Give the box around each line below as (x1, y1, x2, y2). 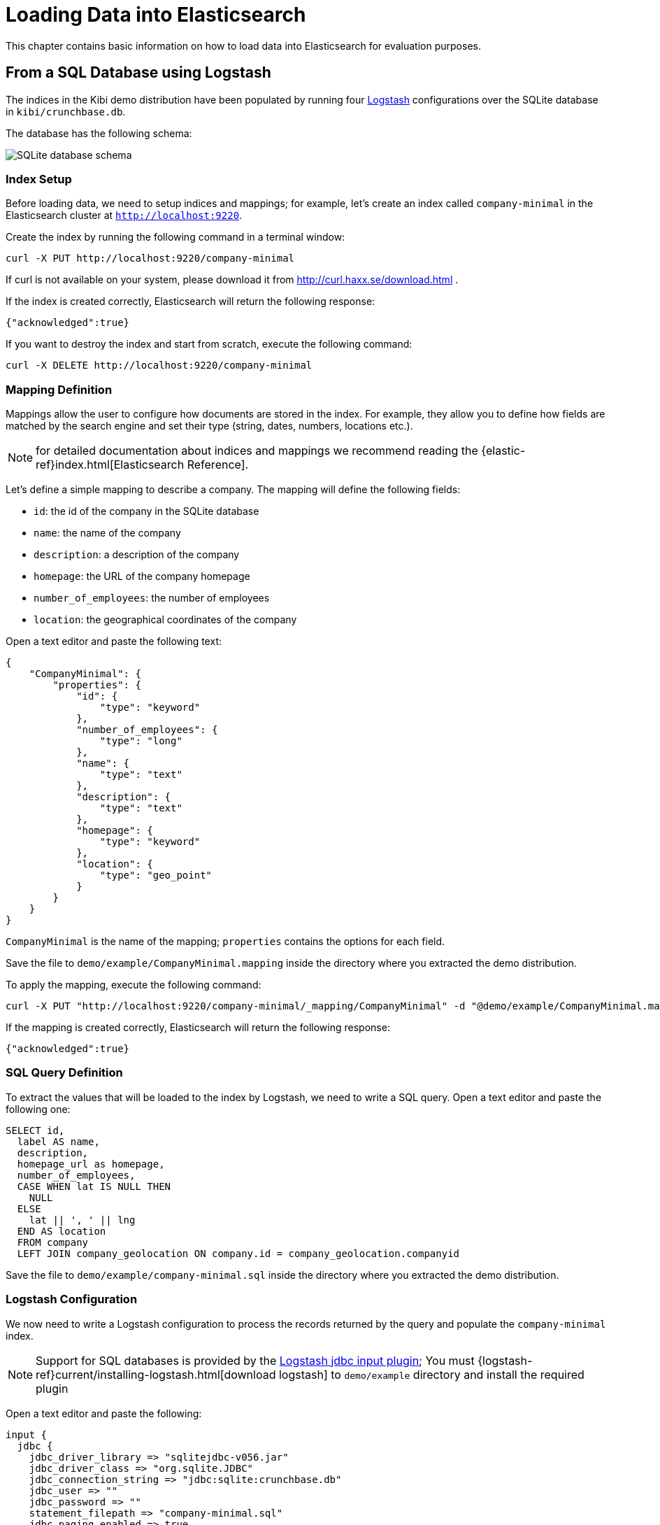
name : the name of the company (34, 527, 181, 539)
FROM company (17, 1236, 89, 1248)
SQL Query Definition (6, 1065, 123, 1080)
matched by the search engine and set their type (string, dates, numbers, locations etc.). (6, 420, 413, 432)
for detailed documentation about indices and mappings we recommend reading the (36, 444, 478, 458)
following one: (6, 1102, 71, 1115)
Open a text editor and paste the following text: (6, 635, 222, 648)
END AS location (17, 1225, 106, 1237)
